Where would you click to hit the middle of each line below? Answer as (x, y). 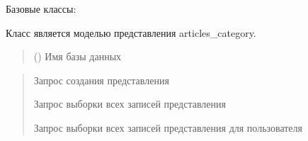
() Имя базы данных (78, 56)
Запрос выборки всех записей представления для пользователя (168, 127)
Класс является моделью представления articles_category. (131, 32)
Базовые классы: (41, 9)
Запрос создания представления (101, 80)
